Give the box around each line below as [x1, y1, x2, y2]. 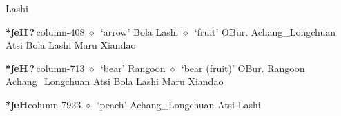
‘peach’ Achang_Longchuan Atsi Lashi [97, 97, 261, 111]
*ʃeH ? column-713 [6, 60, 85, 75]
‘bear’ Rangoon [100, 60, 166, 75]
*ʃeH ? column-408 [6, 24, 85, 38]
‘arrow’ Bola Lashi [100, 24, 179, 38]
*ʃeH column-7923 [6, 97, 81, 111]
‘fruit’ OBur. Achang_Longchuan [194, 24, 336, 38]
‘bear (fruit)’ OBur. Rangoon [181, 60, 305, 75]
